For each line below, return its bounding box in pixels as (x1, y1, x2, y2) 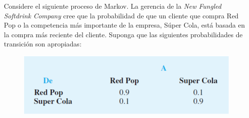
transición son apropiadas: (4, 39, 82, 49)
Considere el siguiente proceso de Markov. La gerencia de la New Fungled (4, 1, 221, 11)
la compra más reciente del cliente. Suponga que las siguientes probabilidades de (4, 29, 243, 39)
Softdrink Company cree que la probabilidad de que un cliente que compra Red (4, 10, 239, 20)
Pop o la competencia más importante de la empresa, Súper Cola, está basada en (4, 20, 245, 30)
